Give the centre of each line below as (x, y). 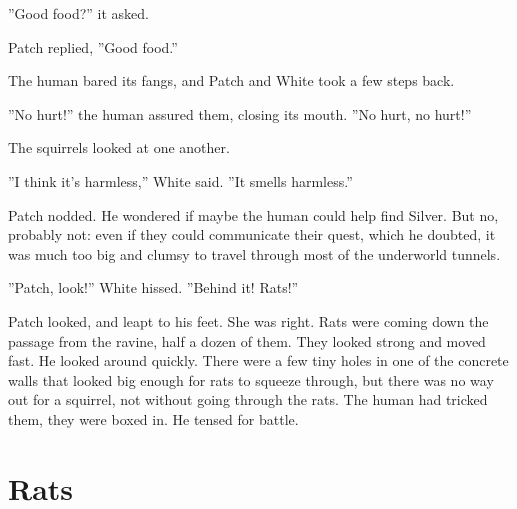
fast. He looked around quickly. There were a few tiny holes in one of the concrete (258, 360)
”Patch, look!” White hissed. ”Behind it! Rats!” (153, 287)
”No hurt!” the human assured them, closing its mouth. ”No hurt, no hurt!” (240, 113)
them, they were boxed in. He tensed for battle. (153, 418)
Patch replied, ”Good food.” (93, 46)
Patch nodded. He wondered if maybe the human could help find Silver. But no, (253, 214)
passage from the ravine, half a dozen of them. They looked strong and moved (247, 340)
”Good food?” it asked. (78, 13)
